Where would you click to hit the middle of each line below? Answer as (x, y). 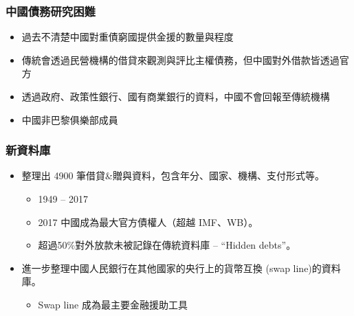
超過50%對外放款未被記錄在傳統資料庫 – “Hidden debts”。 (167, 245)
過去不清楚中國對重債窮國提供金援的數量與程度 (128, 37)
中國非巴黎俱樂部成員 (70, 119)
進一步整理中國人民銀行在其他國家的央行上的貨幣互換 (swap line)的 (172, 268)
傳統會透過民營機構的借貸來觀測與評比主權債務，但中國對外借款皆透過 (180, 59)
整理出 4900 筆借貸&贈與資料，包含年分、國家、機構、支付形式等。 (173, 176)
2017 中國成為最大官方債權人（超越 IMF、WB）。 (148, 222)
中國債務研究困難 (51, 11)
